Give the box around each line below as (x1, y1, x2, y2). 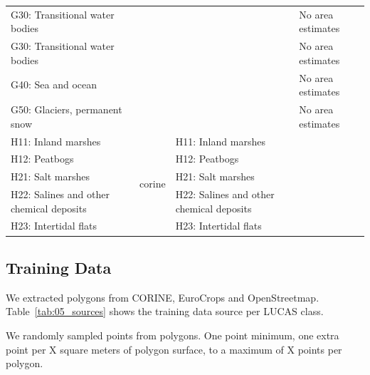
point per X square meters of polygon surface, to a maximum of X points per (6, 341, 342, 356)
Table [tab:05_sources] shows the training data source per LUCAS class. (6, 304, 324, 319)
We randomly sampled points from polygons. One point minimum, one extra (6, 327, 339, 342)
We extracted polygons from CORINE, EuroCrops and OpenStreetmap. (6, 289, 319, 304)
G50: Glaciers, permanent (11, 102, 122, 117)
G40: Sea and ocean (11, 77, 97, 92)
